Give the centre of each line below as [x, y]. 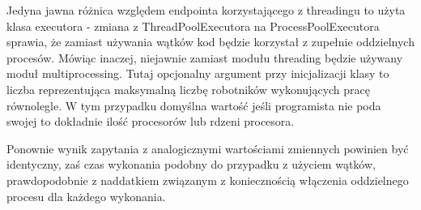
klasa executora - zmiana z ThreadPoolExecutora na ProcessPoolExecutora [193, 26]
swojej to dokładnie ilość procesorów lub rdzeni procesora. [151, 121]
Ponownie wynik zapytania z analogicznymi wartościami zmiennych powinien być [208, 148]
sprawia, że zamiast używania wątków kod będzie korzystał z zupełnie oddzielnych [210, 42]
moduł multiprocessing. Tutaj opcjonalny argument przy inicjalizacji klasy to [198, 73]
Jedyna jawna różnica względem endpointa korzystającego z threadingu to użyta [206, 10]
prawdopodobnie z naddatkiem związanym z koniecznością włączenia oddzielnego [208, 180]
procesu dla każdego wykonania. [86, 196]
